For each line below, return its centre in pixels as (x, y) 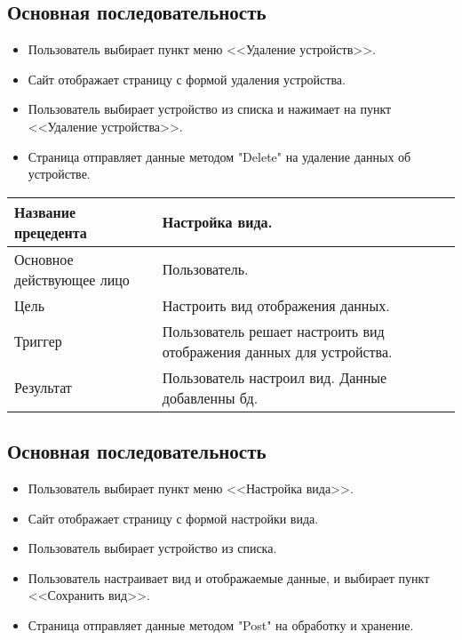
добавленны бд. (210, 397)
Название (45, 212)
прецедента (51, 232)
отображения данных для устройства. (277, 351)
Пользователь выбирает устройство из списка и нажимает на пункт (210, 109)
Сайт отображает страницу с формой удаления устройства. (187, 79)
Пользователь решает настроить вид (273, 331)
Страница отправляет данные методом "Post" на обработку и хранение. (221, 624)
